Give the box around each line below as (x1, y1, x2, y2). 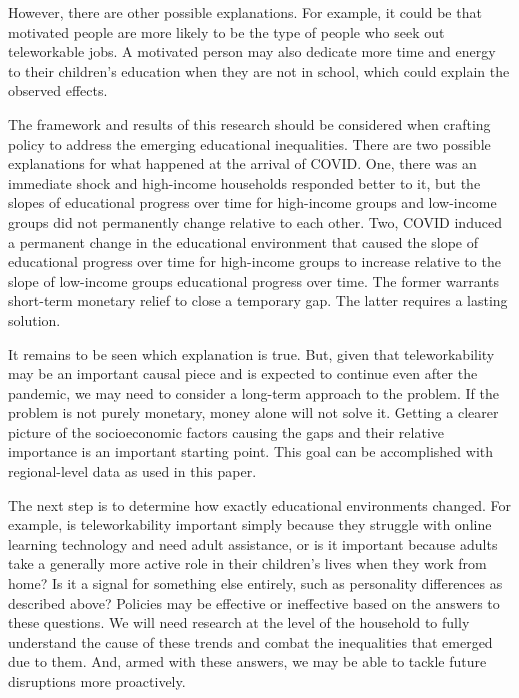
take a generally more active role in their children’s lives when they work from (8, 553, 487, 574)
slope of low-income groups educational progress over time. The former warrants (8, 270, 500, 291)
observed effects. (8, 80, 108, 101)
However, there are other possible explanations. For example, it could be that (8, 2, 482, 22)
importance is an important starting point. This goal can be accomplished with (8, 441, 494, 462)
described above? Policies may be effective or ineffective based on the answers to (8, 592, 500, 613)
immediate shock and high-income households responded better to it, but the (8, 172, 481, 193)
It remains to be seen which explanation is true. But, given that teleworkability (8, 343, 495, 364)
